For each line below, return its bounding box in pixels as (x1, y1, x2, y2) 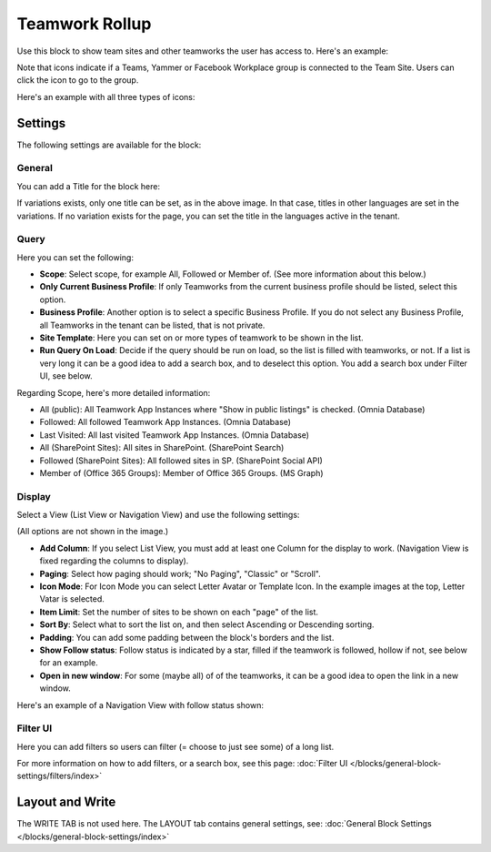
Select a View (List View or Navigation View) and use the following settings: (16, 510, 300, 521)
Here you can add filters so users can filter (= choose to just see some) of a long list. (16, 741, 335, 752)
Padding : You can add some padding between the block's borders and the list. (39, 632, 335, 643)
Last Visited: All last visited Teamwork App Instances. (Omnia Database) (39, 429, 309, 441)
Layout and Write (16, 795, 116, 810)
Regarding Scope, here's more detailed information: (16, 387, 211, 398)
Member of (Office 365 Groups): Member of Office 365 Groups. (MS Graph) (39, 467, 324, 478)
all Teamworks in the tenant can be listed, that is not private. (39, 319, 266, 330)
